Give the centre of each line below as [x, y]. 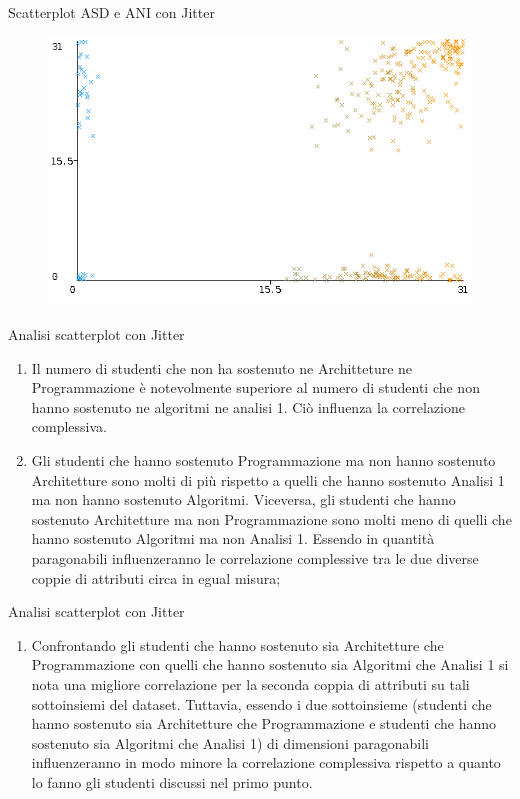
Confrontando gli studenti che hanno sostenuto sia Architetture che [237, 644]
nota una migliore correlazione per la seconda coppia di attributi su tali [250, 683]
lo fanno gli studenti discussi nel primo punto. [172, 781]
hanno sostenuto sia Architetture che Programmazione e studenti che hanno [263, 723]
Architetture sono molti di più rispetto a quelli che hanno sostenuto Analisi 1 [268, 479]
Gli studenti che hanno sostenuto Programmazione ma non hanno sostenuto [263, 459]
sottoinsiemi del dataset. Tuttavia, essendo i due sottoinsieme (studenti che [261, 703]
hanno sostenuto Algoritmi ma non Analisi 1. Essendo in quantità [233, 538]
